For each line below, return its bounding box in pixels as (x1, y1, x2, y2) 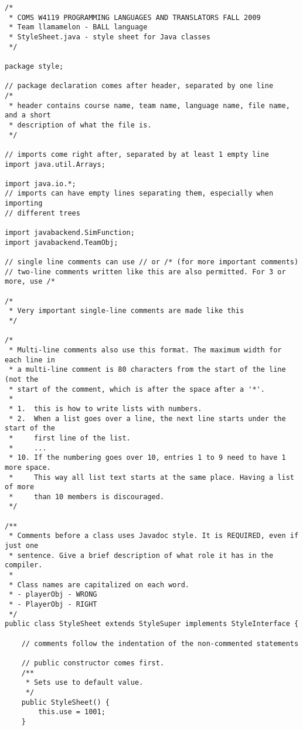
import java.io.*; (5, 179, 76, 188)
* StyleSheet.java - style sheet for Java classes (9, 32, 210, 41)
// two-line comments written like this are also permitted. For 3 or (5, 267, 286, 276)
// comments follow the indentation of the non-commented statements (21, 639, 299, 648)
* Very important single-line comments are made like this (9, 307, 244, 315)
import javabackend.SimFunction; (5, 228, 135, 237)
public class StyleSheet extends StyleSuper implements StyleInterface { (5, 620, 299, 628)
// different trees (5, 208, 80, 217)
